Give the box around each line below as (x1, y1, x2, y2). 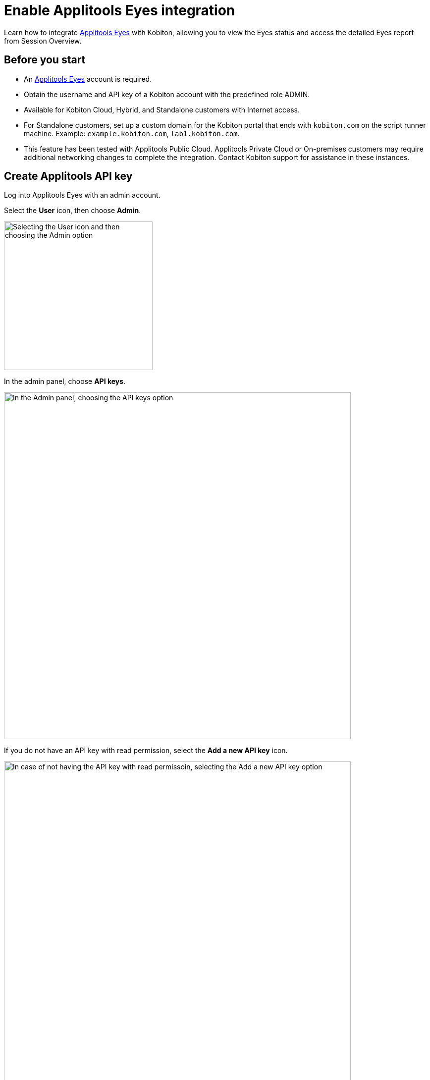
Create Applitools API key (4, 170, 133, 183)
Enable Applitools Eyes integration (4, 2, 235, 19)
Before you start (4, 54, 86, 66)
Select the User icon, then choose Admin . (4, 206, 141, 215)
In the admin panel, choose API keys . (4, 377, 126, 386)
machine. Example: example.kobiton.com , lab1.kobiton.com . (24, 129, 240, 138)
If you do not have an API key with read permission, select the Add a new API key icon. (4, 746, 288, 755)
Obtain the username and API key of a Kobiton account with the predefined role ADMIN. (24, 90, 310, 99)
